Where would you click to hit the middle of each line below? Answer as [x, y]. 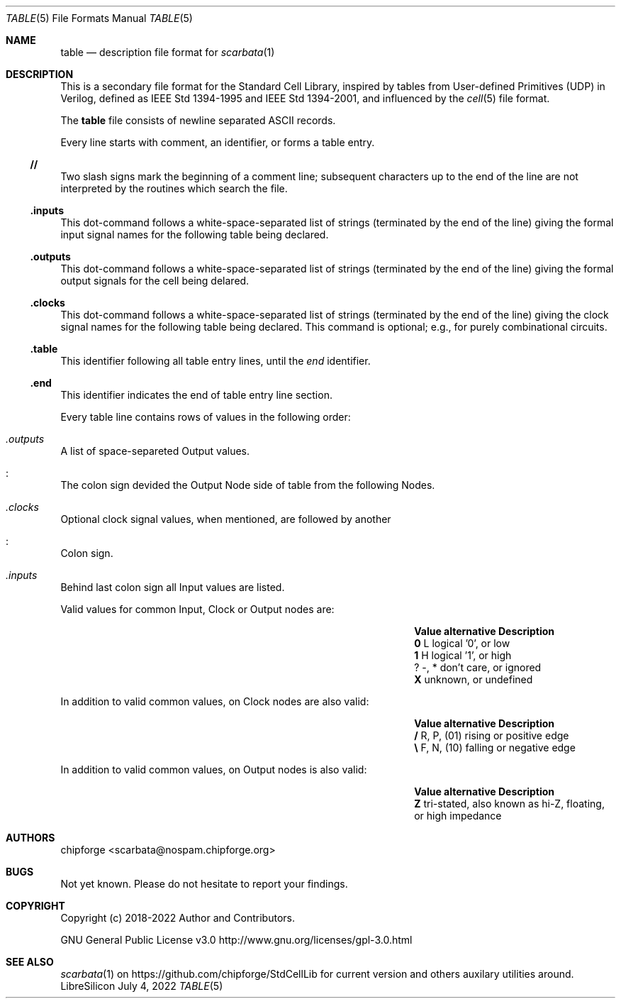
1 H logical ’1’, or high [463, 655]
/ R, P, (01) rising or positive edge [492, 735]
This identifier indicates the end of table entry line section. [196, 395]
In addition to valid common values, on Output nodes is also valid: [214, 769]
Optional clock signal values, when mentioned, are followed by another [226, 519]
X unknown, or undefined [474, 679]
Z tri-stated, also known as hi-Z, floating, [509, 804]
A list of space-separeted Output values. [155, 451]
